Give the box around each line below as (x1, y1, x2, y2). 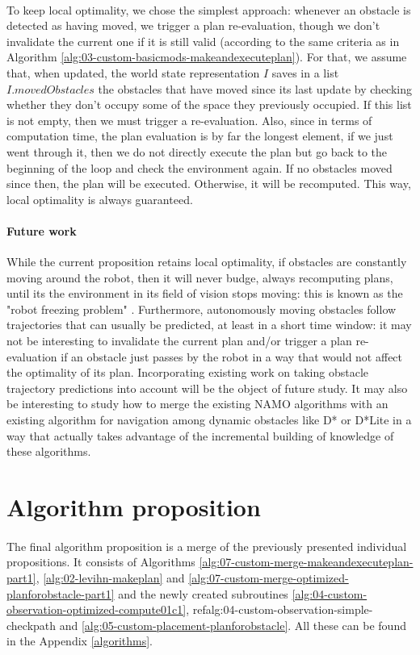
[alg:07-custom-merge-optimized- (188, 569, 349, 586)
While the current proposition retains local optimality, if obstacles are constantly (6, 253, 407, 270)
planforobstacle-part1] (6, 585, 115, 602)
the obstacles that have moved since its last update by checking (98, 80, 412, 97)
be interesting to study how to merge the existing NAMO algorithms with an (6, 395, 388, 412)
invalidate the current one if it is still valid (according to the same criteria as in (6, 32, 400, 49)
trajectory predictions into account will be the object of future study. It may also (6, 379, 408, 396)
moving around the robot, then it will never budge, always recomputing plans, (6, 269, 393, 286)
